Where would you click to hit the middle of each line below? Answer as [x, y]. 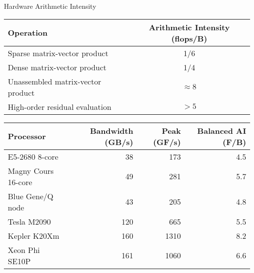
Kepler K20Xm [34, 235]
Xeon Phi [24, 250]
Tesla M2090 [30, 221]
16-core [20, 182]
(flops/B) [189, 38]
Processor [27, 136]
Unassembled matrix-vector [54, 81]
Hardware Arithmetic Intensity [50, 6]
